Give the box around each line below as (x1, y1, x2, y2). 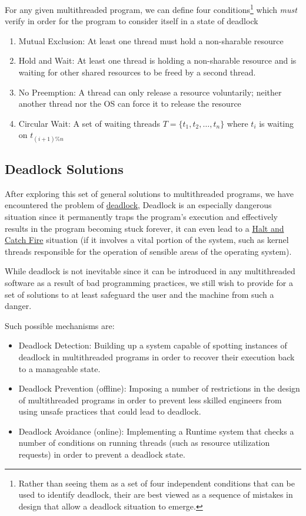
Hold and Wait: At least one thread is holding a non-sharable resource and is (18, 54, 297, 67)
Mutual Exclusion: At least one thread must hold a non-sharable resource (18, 34, 284, 47)
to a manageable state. (18, 362, 101, 374)
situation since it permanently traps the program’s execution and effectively (5, 210, 278, 222)
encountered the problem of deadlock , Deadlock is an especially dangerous (5, 199, 272, 211)
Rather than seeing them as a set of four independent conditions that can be (18, 476, 295, 489)
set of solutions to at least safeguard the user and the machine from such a (5, 288, 274, 300)
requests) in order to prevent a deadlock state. (18, 448, 185, 461)
